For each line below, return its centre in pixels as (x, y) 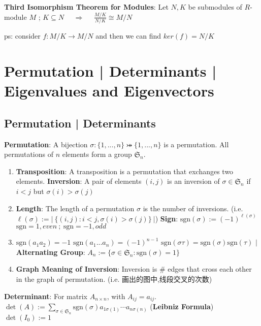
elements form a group (97, 154)
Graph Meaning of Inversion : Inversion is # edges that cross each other (134, 269)
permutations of (29, 154)
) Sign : (167, 218)
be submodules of (215, 7)
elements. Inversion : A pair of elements (79, 181)
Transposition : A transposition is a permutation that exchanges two (125, 171)
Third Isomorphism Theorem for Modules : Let (86, 7)
